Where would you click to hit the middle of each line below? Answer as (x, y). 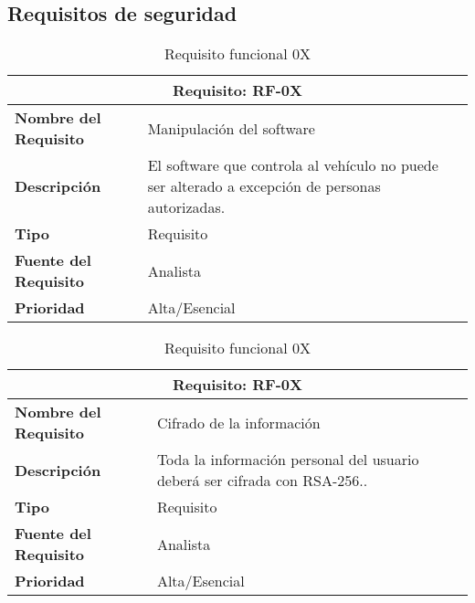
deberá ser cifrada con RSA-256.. (262, 481)
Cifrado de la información (238, 422)
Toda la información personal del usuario (288, 460)
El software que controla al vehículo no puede (293, 165)
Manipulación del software (231, 128)
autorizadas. (186, 207)
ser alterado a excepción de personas (264, 186)
